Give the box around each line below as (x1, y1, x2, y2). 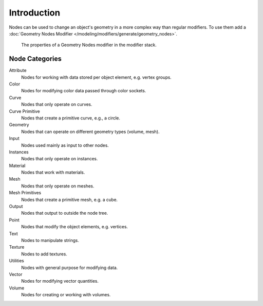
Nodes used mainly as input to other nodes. (21, 142, 109, 148)
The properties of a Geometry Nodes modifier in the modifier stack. (21, 42, 157, 48)
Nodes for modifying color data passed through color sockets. (21, 88, 146, 94)
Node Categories (9, 55, 62, 63)
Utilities (9, 258, 24, 264)
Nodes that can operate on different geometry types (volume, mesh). (21, 129, 160, 135)
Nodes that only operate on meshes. (21, 183, 94, 189)
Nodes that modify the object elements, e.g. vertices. (21, 224, 128, 230)
